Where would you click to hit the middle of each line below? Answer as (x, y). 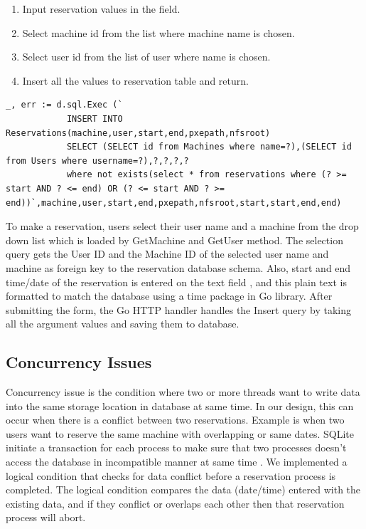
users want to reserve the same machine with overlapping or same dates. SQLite (180, 433)
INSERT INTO (95, 119)
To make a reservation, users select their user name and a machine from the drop (182, 226)
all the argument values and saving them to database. (123, 324)
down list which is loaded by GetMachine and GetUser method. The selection (174, 240)
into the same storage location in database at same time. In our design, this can (180, 405)
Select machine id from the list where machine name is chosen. (158, 32)
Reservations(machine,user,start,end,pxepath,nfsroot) (138, 133)
